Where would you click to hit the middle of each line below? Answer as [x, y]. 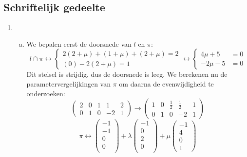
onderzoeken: [46, 93]
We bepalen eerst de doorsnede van [79, 44]
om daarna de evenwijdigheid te [166, 83]
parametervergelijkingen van [69, 83]
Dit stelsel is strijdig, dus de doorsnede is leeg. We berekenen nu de [127, 74]
